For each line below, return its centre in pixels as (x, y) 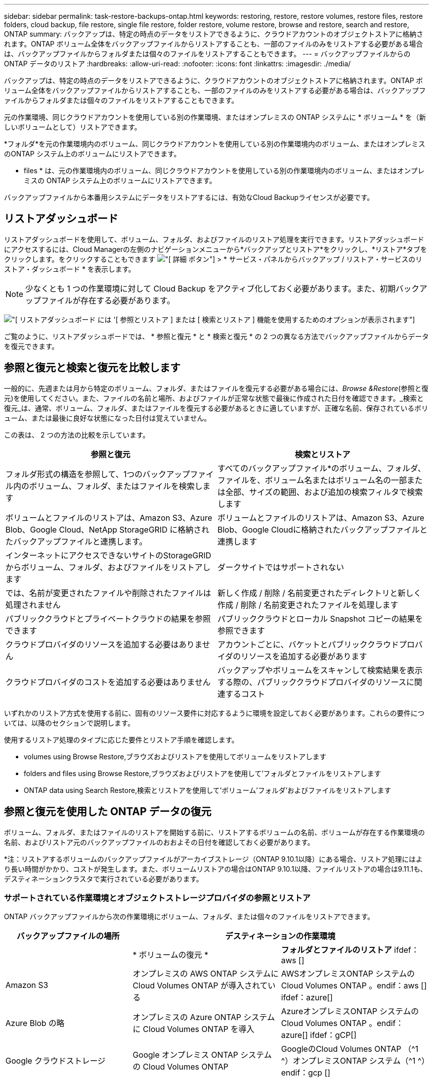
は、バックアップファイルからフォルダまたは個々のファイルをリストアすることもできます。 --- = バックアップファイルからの (207, 54)
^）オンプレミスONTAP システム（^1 (348, 1061)
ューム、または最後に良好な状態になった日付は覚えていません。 (108, 418)
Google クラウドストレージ (56, 1061)
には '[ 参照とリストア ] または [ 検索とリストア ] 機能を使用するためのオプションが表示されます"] (256, 319)
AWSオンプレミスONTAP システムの (348, 974)
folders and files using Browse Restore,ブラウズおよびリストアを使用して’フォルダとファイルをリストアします (202, 773)
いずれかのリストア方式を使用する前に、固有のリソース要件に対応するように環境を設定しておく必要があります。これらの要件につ (214, 713)
